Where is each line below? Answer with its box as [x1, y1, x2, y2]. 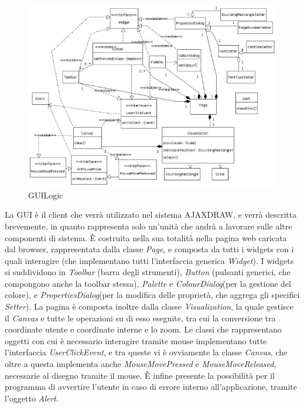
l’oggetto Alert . [5, 392, 59, 404]
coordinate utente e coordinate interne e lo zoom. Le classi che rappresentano [5, 323, 282, 335]
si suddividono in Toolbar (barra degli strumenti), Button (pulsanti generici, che [5, 266, 291, 278]
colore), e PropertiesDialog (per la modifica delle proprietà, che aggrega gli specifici [5, 289, 300, 301]
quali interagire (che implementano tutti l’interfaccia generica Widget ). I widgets [5, 254, 294, 266]
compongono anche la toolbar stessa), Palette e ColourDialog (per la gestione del [5, 277, 291, 289]
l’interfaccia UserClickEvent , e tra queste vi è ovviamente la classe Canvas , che [5, 346, 288, 358]
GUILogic [28, 188, 63, 201]
